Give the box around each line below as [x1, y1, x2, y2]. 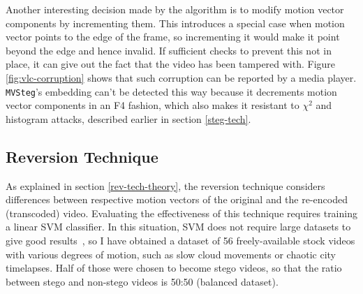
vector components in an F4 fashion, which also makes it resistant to [6, 98, 299, 112]
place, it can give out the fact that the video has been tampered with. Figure [6, 57, 336, 71]
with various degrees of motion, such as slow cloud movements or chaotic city [6, 247, 336, 261]
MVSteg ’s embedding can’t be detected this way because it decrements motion [6, 84, 337, 98]
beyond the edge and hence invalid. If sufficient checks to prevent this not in [6, 43, 332, 57]
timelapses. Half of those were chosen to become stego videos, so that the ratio [6, 260, 342, 275]
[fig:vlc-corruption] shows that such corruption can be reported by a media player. [6, 70, 357, 84]
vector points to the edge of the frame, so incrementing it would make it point [6, 29, 340, 44]
